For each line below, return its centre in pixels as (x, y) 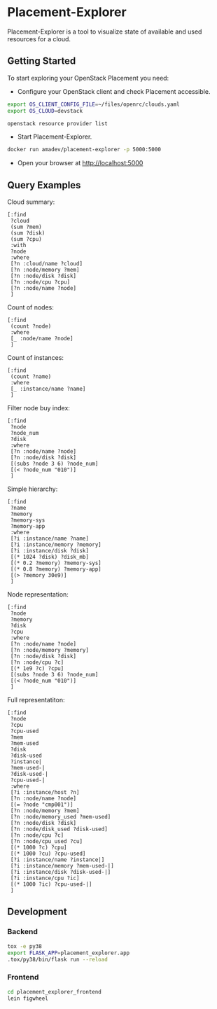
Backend (23, 932)
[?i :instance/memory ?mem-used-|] (62, 866)
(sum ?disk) (28, 233)
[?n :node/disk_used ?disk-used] (59, 829)
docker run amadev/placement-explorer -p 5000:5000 (84, 150)
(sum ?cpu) (26, 239)
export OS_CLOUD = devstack (45, 111)
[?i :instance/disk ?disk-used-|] (61, 872)
